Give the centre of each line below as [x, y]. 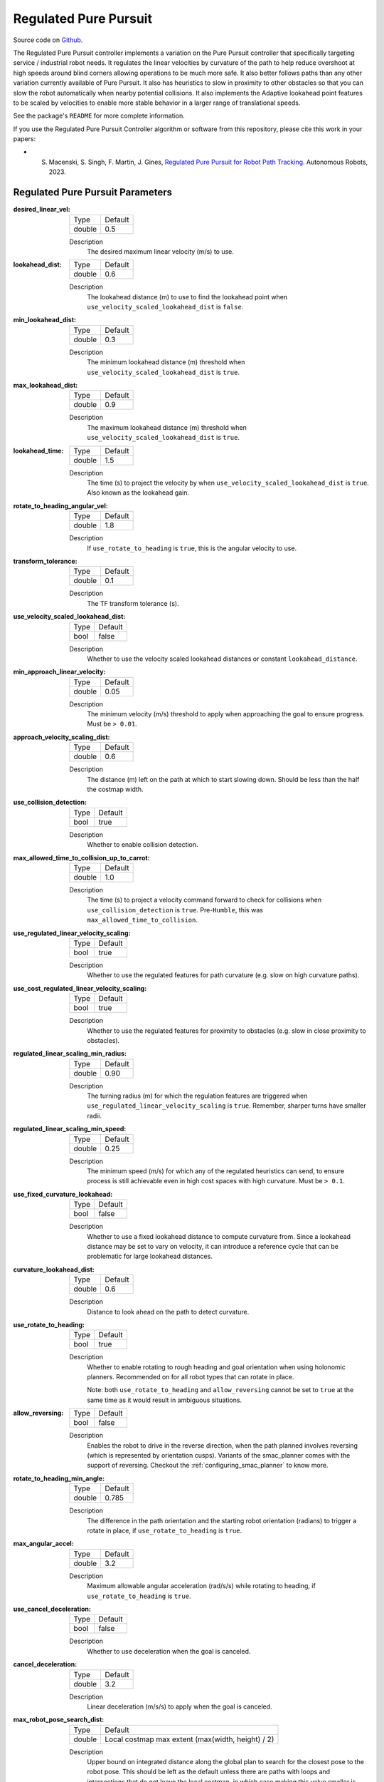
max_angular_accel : [43, 1544]
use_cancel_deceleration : [52, 1609]
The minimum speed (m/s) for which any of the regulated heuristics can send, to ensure [216, 1171]
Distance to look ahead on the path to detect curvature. [168, 1312]
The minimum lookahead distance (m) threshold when [166, 362]
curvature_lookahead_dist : [54, 1269]
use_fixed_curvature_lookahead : [63, 1194]
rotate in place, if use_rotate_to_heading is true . [164, 1530]
